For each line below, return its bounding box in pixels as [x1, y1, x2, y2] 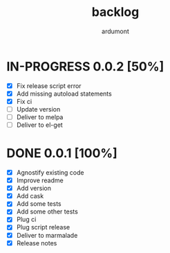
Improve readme [16, 176, 64, 184]
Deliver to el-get [16, 121, 63, 129]
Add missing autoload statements [16, 89, 112, 98]
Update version [16, 105, 61, 113]
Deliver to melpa [16, 112, 64, 121]
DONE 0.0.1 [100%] [6, 146, 118, 162]
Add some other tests [16, 207, 79, 216]
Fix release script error [16, 81, 82, 90]
